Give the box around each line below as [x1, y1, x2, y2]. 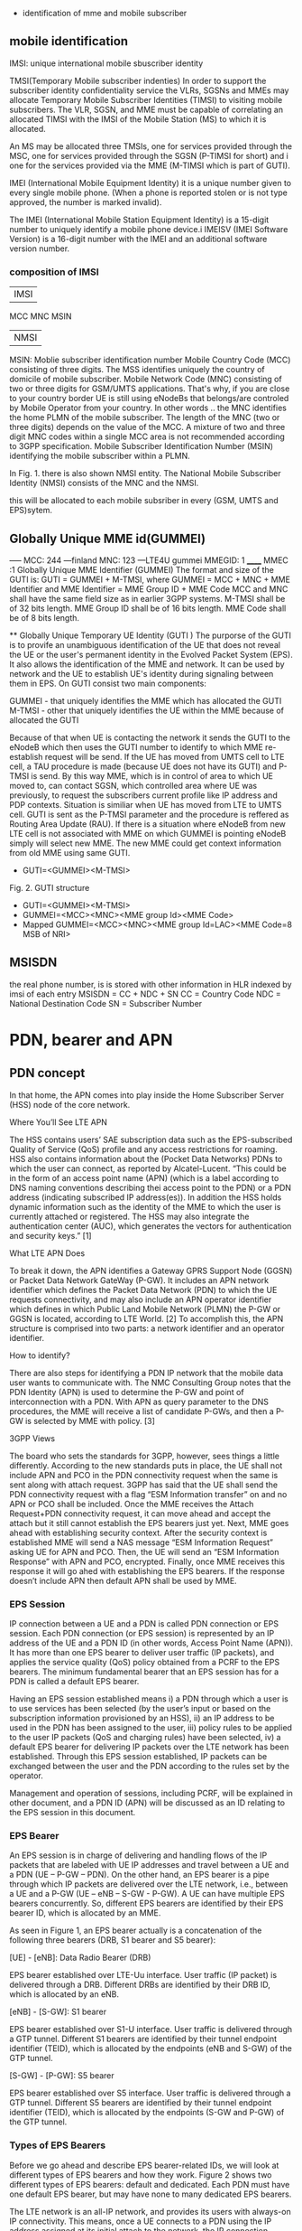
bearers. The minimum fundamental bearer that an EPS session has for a [9, 1666, 279, 1677]
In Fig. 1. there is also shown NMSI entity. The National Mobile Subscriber [9, 468, 281, 479]
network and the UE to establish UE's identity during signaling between [9, 668, 274, 679]
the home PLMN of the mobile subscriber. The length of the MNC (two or [9, 412, 280, 423]
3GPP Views [9, 1432, 56, 1444]
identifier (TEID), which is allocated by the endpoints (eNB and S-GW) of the [9, 2043, 293, 2054]
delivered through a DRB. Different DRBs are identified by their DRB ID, [9, 1979, 270, 1991]
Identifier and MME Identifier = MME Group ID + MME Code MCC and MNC [9, 583, 288, 595]
